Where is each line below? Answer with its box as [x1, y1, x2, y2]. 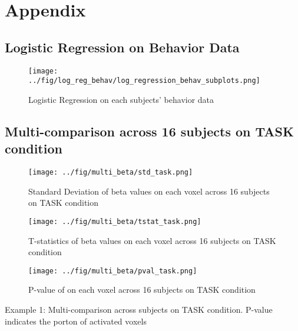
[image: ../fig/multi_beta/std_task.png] [28, 168, 193, 177]
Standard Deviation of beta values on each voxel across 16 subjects [28, 185, 270, 197]
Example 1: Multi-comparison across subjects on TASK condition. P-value [5, 303, 273, 316]
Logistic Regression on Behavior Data [5, 38, 240, 56]
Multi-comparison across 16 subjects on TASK [5, 122, 294, 140]
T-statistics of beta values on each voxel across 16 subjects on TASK [28, 234, 276, 246]
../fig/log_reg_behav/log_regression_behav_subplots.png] [28, 76, 260, 85]
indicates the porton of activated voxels [5, 315, 147, 327]
